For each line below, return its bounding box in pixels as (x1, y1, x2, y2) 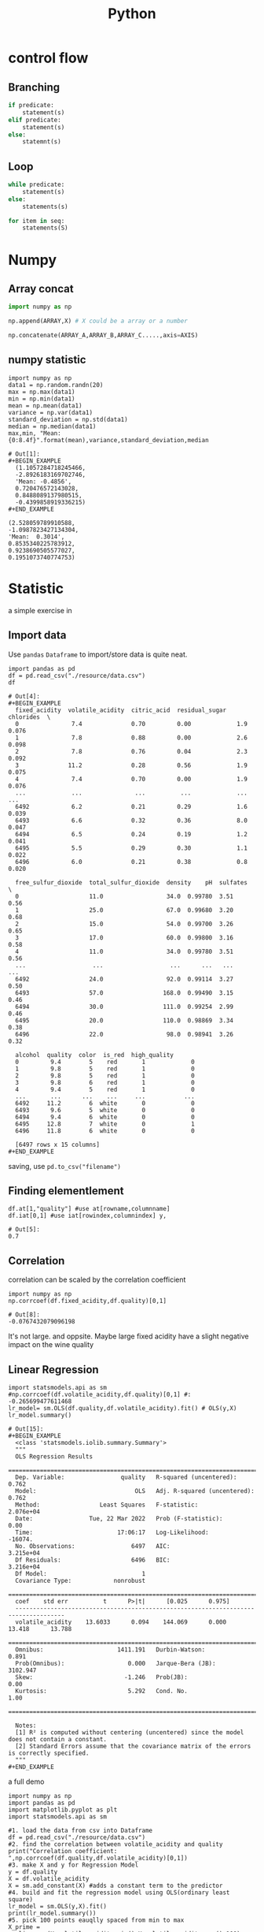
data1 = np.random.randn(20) (8, 381, 104, 389)
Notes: (15, 1722, 37, 1729)
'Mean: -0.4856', (15, 478, 72, 486)
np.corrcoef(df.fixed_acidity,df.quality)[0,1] (8, 1297, 167, 1305)
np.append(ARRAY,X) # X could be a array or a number (8, 317, 189, 326)
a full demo (8, 1777, 45, 1786)
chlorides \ (8, 713, 51, 721)
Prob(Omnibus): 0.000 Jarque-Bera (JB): (15, 1659, 216, 1667)
